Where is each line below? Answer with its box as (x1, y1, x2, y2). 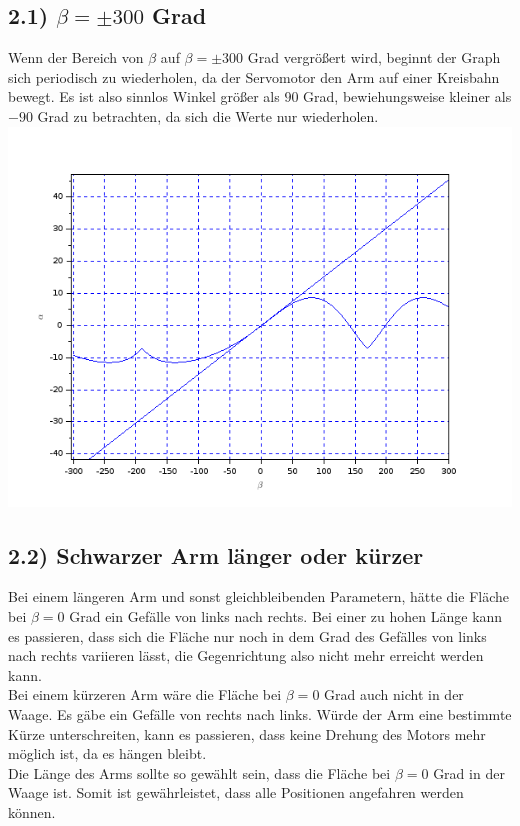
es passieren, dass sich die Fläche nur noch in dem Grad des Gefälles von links (8, 625, 487, 646)
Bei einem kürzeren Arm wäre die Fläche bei (8, 684, 282, 705)
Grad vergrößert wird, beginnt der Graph (247, 47, 501, 68)
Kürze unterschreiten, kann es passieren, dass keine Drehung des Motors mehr (8, 723, 486, 744)
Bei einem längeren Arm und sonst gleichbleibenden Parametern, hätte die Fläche (8, 586, 509, 607)
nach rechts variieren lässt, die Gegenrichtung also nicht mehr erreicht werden (8, 645, 484, 666)
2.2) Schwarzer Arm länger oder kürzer (8, 539, 424, 570)
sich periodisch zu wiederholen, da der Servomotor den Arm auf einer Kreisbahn (8, 66, 500, 87)
